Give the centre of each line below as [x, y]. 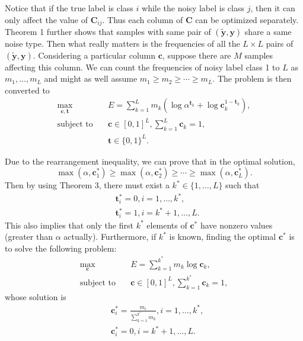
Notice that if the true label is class [69, 8]
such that [243, 185]
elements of [167, 225]
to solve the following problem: [61, 248]
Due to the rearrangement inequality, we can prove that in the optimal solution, [150, 161]
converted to [27, 90]
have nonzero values [236, 225]
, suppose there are [197, 55]
